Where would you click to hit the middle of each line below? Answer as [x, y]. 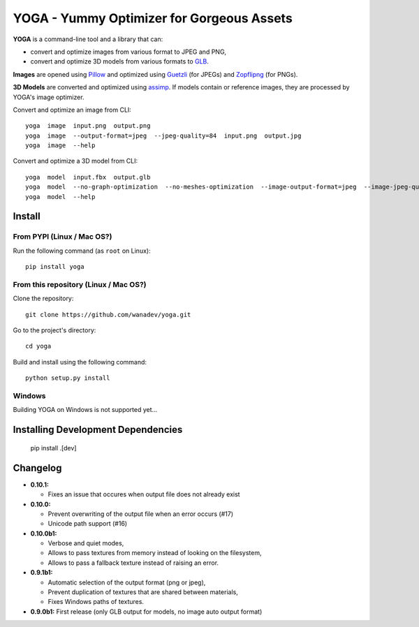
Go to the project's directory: [54, 330]
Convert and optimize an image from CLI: [72, 110]
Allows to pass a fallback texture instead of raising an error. [133, 563]
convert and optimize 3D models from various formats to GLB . [120, 61]
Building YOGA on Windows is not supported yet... [85, 410]
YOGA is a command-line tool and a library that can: [88, 39]
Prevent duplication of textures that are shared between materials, [143, 592]
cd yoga [38, 346]
